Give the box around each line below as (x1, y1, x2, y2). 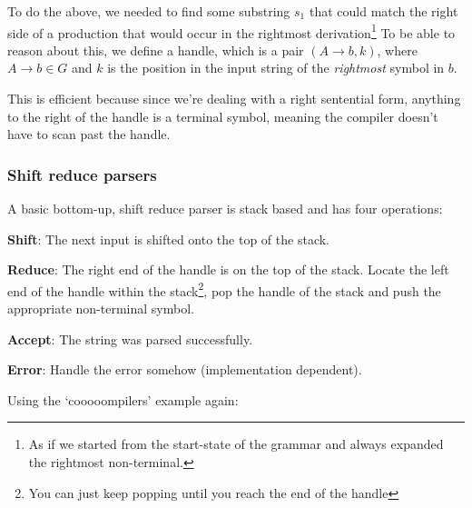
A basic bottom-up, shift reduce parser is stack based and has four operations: (7, 199, 443, 218)
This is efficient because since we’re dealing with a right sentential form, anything (7, 89, 461, 108)
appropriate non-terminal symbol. (7, 299, 194, 318)
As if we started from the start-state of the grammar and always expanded (28, 434, 444, 453)
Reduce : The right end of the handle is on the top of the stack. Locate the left (7, 260, 449, 279)
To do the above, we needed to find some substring (7, 2, 290, 20)
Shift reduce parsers (7, 163, 157, 185)
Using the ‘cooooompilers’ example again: (7, 390, 239, 409)
